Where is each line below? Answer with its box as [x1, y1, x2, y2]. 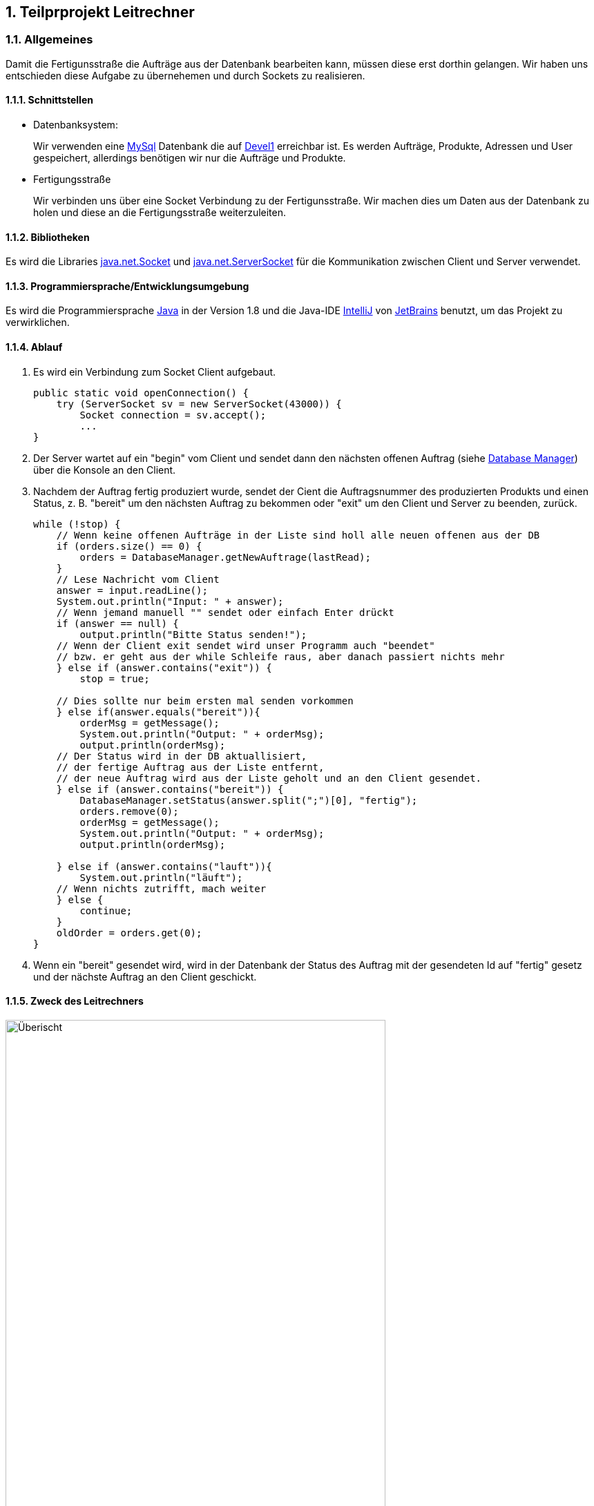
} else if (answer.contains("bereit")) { [56, 783, 284, 795]
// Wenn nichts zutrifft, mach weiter [56, 882, 267, 894]
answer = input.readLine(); [56, 584, 208, 596]
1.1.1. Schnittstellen [6, 94, 93, 106]
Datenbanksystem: [33, 119, 118, 131]
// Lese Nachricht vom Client [56, 573, 220, 585]
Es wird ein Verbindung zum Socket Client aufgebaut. [33, 365, 276, 378]
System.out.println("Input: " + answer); [56, 595, 284, 607]
